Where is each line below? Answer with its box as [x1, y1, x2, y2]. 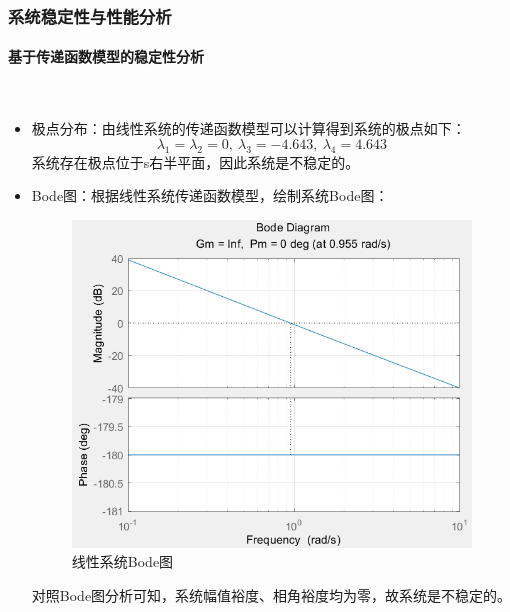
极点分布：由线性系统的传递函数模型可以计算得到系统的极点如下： [31, 118, 466, 139]
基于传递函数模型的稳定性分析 [8, 46, 204, 67]
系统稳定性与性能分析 [8, 3, 172, 28]
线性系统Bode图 [71, 551, 174, 572]
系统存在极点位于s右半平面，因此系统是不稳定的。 [31, 151, 360, 172]
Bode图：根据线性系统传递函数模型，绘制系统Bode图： [31, 185, 389, 206]
